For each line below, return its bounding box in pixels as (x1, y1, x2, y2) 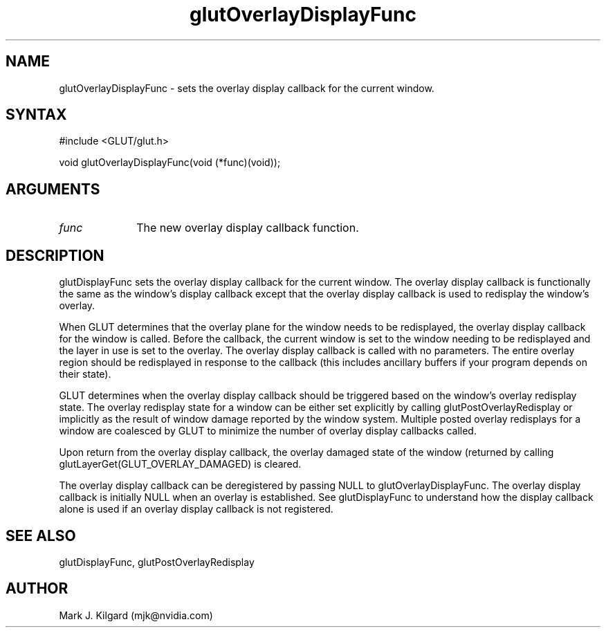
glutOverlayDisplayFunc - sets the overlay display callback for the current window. (59, 82, 434, 94)
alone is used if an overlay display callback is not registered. (59, 503, 333, 515)
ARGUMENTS (6, 180, 100, 198)
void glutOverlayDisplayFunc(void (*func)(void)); (59, 156, 281, 169)
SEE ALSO (6, 526, 76, 544)
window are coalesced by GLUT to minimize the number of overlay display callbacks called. (59, 425, 477, 437)
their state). (59, 368, 111, 380)
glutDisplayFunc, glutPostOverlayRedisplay (59, 556, 255, 568)
